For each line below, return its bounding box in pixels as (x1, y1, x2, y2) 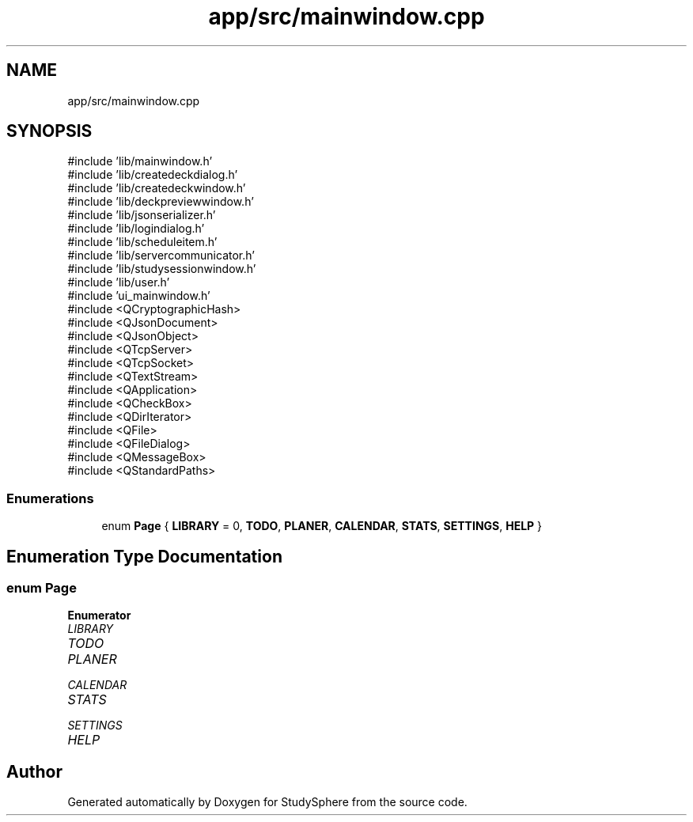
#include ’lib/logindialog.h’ (67, 222, 205, 236)
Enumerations (6, 490, 94, 506)
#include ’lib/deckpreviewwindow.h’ (67, 195, 254, 209)
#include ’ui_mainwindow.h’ (67, 289, 210, 303)
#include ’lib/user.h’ (67, 275, 170, 290)
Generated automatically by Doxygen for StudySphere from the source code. (67, 795, 468, 809)
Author (6, 761, 62, 782)
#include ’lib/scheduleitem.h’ (67, 235, 218, 249)
